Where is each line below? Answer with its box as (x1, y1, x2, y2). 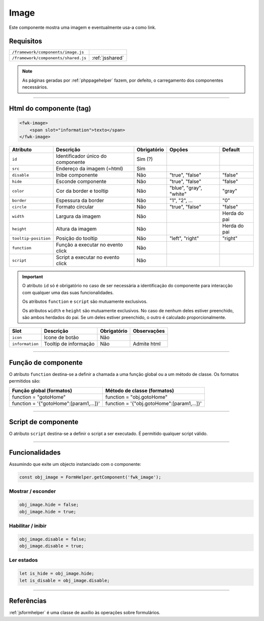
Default (222, 146, 240, 153)
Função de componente (9, 358, 83, 367)
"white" (169, 191, 187, 197)
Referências (9, 597, 47, 605)
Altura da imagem (56, 226, 97, 232)
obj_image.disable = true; (19, 543, 84, 549)
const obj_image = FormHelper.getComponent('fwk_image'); (19, 475, 161, 480)
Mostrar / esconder (9, 488, 56, 495)
